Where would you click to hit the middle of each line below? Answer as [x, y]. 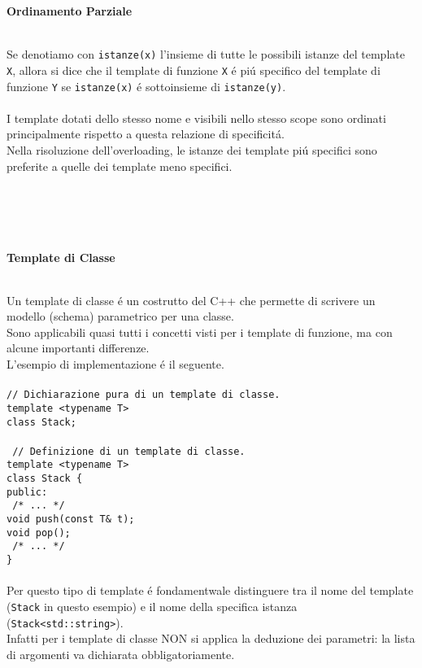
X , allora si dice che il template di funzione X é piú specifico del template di [194, 70]
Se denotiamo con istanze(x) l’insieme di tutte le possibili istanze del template [206, 54]
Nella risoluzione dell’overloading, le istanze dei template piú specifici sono [192, 149]
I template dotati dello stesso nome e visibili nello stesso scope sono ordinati [196, 118]
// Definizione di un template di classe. [129, 451]
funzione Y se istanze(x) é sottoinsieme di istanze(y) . [146, 86]
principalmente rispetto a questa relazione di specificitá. [146, 134]
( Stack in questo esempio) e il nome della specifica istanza [152, 606]
